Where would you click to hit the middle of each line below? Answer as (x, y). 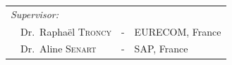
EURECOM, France (178, 31)
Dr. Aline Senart (58, 49)
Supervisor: (35, 14)
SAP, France (161, 49)
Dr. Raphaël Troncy (66, 31)
